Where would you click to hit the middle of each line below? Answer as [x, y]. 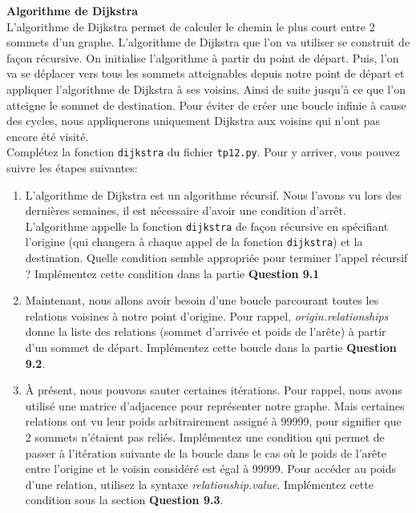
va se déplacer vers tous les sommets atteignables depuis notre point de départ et [206, 73]
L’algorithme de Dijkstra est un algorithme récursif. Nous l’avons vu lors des [213, 194]
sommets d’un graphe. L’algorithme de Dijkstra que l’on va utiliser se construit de [208, 42]
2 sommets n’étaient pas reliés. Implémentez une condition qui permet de [205, 437]
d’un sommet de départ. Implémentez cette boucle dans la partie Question [211, 347]
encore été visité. [48, 136]
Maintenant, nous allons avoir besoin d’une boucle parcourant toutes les [202, 300]
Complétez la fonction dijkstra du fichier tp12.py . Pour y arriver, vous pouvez [203, 152]
